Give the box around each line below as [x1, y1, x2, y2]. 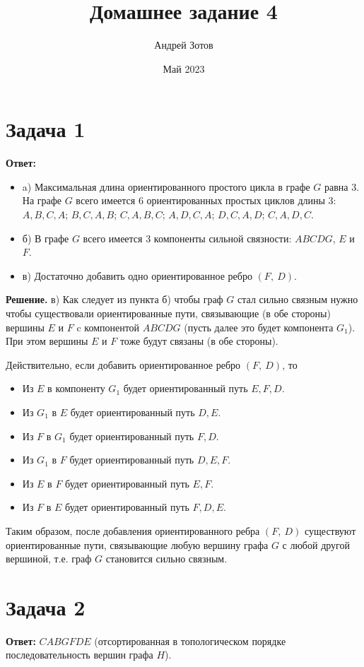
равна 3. [324, 179, 360, 194]
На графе [22, 193, 62, 208]
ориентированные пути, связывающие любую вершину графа [6, 537, 269, 552]
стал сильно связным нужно [237, 292, 358, 307]
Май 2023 [163, 61, 205, 76]
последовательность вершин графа [6, 647, 153, 662]
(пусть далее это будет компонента [184, 319, 334, 334]
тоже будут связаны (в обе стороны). [119, 333, 278, 348]
